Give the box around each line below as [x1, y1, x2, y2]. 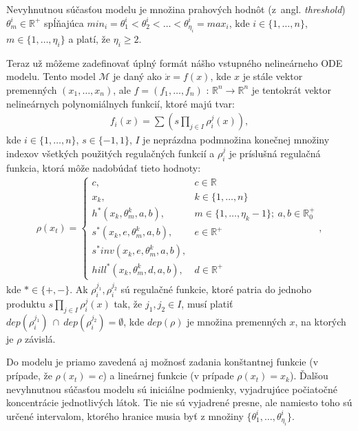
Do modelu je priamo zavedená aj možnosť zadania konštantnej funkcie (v [6, 354, 319, 369]
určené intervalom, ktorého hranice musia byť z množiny [6, 408, 244, 423]
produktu [6, 297, 45, 311]
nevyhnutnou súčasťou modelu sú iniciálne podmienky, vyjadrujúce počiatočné [6, 381, 338, 396]
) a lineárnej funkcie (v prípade [103, 368, 234, 383]
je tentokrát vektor [251, 82, 331, 97]
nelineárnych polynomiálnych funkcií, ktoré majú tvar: [6, 96, 235, 110]
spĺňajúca [44, 15, 84, 30]
